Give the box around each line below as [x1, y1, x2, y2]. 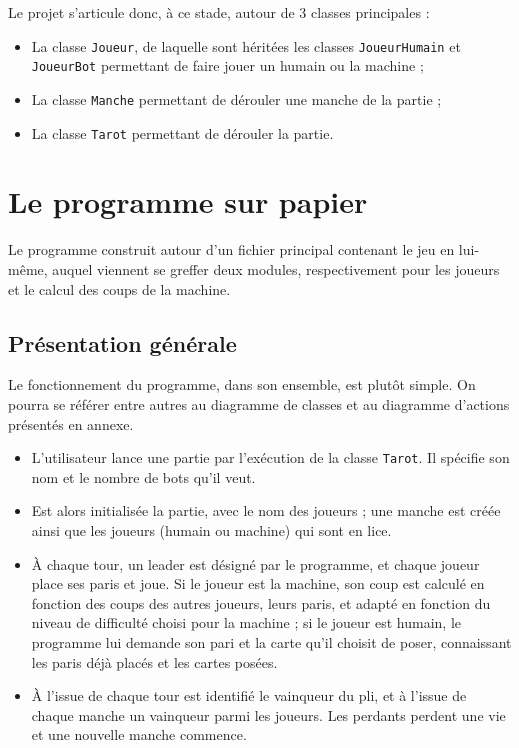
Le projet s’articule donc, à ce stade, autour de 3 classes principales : [8, 2, 430, 22]
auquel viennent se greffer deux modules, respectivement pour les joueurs [52, 258, 500, 279]
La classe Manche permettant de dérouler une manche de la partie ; [31, 88, 442, 109]
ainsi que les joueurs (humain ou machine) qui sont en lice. [31, 519, 392, 540]
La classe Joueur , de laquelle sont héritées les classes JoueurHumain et [31, 35, 461, 56]
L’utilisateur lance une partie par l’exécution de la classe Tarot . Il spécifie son [31, 447, 510, 468]
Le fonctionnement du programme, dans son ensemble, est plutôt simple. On [8, 374, 476, 395]
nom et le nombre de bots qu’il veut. [31, 466, 256, 487]
